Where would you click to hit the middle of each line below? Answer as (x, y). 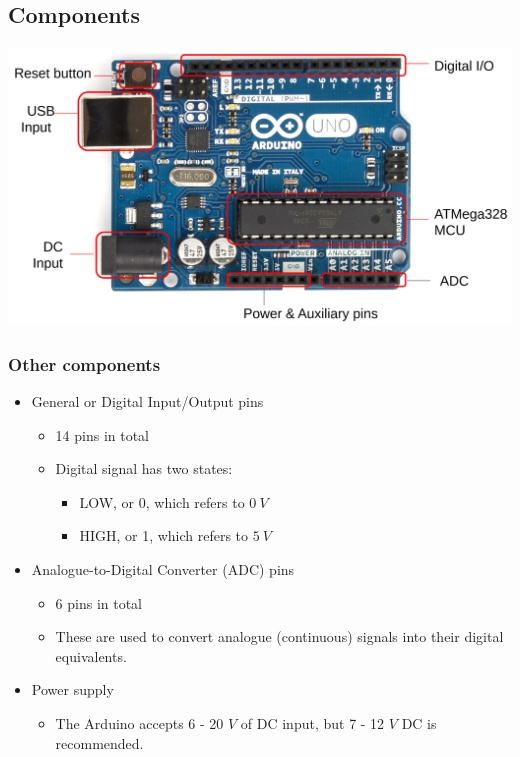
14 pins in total (102, 434)
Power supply (72, 689)
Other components (84, 363)
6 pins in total (99, 602)
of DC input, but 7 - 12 (312, 723)
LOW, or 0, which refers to (162, 501)
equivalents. (91, 655)
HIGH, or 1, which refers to (164, 535)
